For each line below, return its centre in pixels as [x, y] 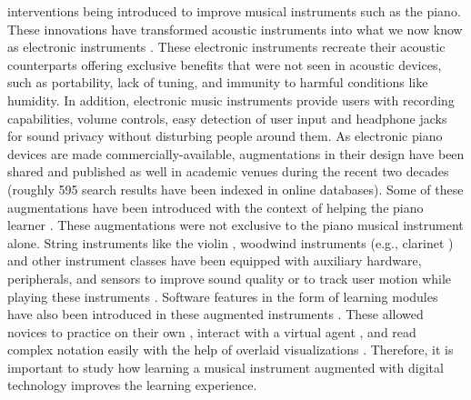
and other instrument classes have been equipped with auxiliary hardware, [215, 260]
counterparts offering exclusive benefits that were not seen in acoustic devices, [225, 64]
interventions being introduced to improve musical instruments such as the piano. [234, 11]
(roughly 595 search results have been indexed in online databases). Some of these [235, 189]
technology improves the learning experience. [132, 385]
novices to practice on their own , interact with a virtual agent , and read [212, 331]
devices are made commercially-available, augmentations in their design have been [236, 153]
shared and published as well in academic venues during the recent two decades [228, 171]
